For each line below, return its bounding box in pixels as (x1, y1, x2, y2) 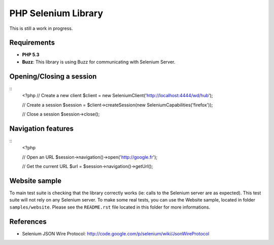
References (9, 217, 47, 226)
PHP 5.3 (22, 52, 40, 58)
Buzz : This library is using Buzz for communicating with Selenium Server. (22, 59, 176, 65)
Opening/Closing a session (9, 72, 97, 80)
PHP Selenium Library (9, 8, 104, 19)
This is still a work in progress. (9, 25, 73, 31)
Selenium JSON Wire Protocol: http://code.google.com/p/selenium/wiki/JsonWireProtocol (22, 230, 210, 236)
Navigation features (9, 124, 74, 133)
